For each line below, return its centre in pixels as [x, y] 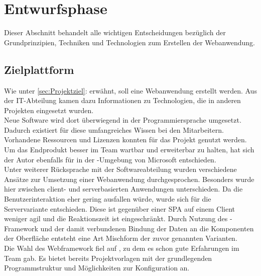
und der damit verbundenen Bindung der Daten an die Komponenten [147, 228]
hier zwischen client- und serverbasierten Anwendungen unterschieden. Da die [123, 189]
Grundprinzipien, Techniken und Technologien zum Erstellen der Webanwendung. [129, 42]
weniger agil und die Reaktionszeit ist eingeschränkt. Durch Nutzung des [116, 218]
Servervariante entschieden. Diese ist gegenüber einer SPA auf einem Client [120, 208]
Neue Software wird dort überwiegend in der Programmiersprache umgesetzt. [123, 120]
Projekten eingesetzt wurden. [49, 110]
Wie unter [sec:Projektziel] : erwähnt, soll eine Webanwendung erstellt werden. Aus [130, 90]
